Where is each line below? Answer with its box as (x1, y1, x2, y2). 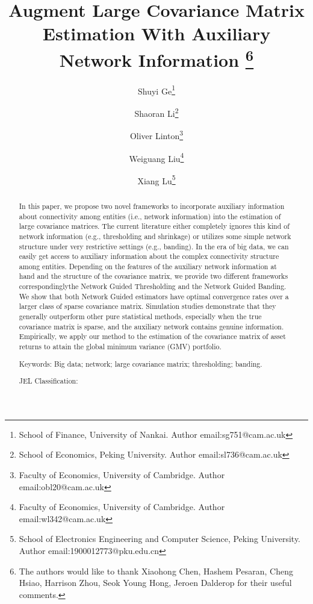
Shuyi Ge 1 (138, 83, 175, 97)
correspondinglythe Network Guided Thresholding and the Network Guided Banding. (19, 281, 287, 291)
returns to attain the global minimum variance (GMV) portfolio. (19, 341, 222, 352)
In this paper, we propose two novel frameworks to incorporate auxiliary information (19, 201, 285, 211)
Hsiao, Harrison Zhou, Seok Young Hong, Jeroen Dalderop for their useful (19, 576, 292, 589)
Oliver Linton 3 (129, 128, 184, 142)
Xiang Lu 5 (137, 172, 176, 187)
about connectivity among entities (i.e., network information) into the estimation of (19, 211, 281, 221)
